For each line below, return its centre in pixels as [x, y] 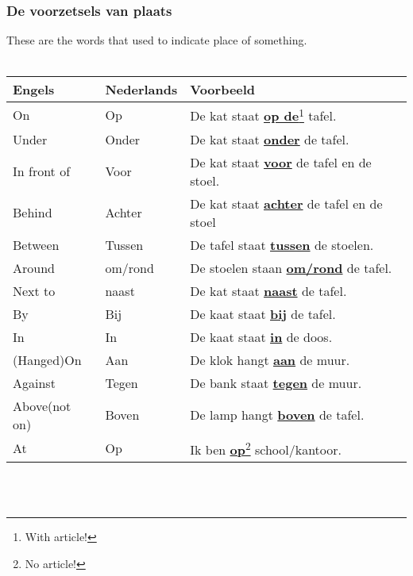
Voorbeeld [223, 90]
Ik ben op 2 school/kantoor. [266, 448]
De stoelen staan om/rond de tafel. [291, 267]
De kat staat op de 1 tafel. [263, 115]
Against [34, 382]
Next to [34, 290]
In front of [42, 171]
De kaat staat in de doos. [261, 336]
